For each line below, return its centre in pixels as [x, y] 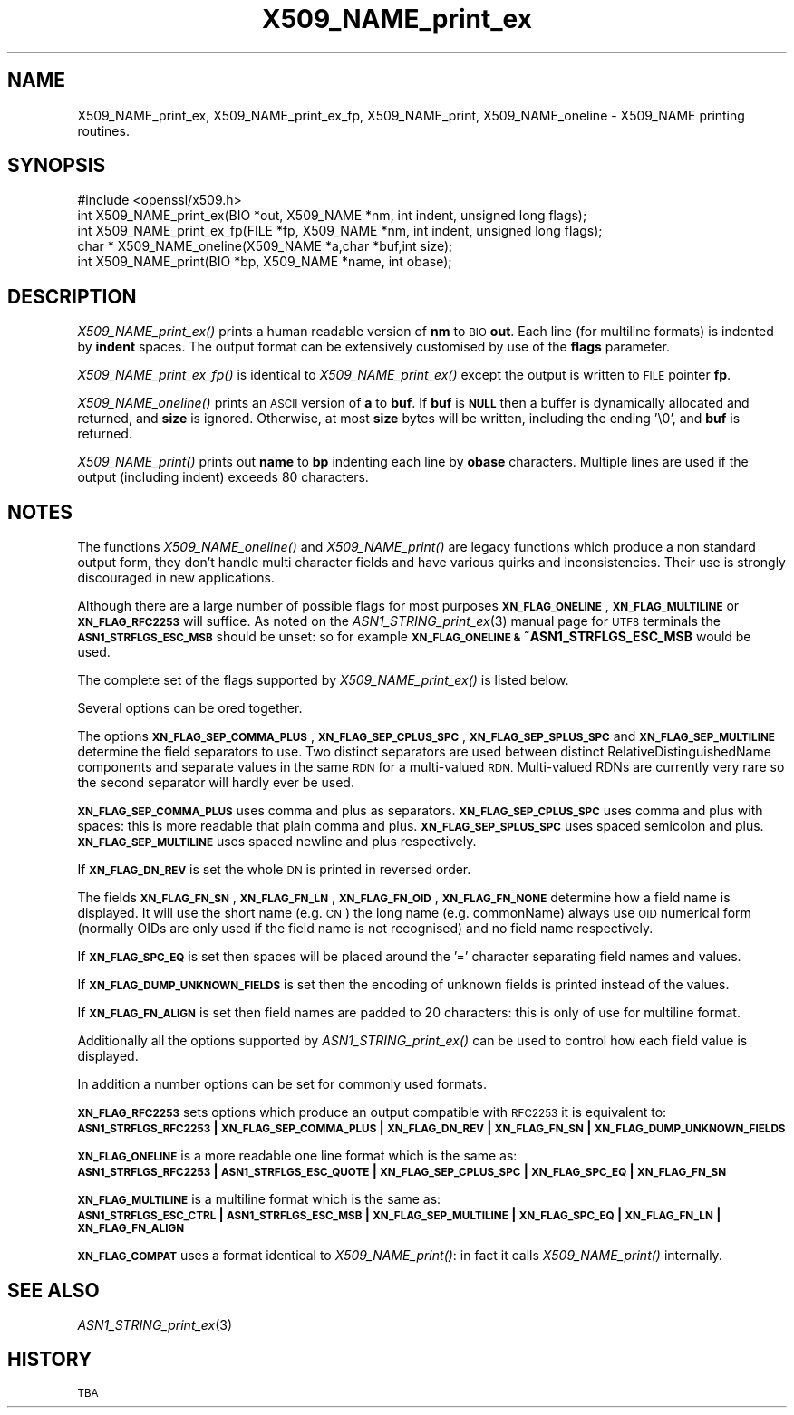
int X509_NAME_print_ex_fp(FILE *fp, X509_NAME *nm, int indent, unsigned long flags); [340, 231]
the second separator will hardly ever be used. [216, 783]
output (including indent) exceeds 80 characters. [223, 477]
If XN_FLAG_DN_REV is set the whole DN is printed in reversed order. [274, 870]
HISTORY [50, 1360]
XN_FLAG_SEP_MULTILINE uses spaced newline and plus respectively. [277, 842]
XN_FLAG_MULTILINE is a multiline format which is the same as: [259, 1199]
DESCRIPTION [72, 296]
